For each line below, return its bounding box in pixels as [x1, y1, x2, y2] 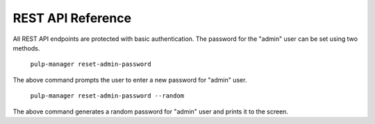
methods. [12, 44, 40, 52]
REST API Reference [12, 10, 132, 26]
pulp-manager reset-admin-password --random [30, 92, 185, 100]
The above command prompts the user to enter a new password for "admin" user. [12, 76, 247, 84]
